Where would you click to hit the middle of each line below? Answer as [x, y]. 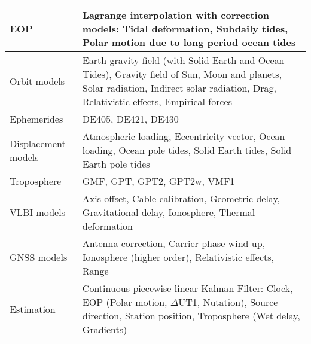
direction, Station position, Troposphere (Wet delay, [191, 316]
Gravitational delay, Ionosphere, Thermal [169, 212]
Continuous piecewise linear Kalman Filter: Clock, [187, 288]
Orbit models [37, 81]
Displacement [38, 143]
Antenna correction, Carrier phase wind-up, [174, 243]
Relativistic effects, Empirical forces [157, 101]
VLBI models [37, 212]
